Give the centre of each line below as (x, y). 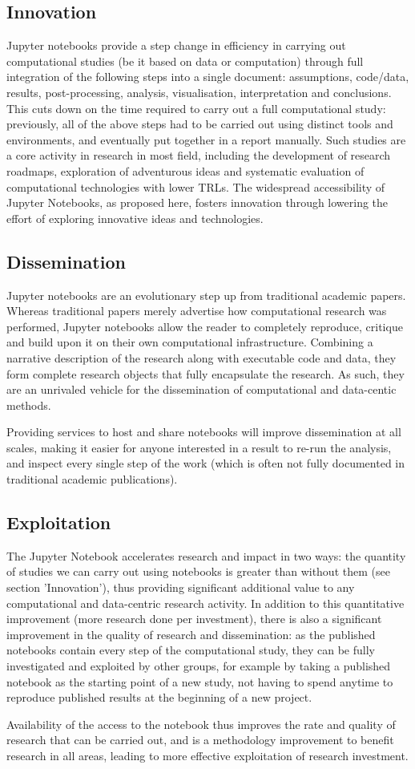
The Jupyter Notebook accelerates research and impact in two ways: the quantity (206, 555)
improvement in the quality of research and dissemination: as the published (191, 634)
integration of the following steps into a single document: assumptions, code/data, (208, 77)
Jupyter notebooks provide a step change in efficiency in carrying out (176, 45)
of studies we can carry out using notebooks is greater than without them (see (198, 571)
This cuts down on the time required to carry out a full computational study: (196, 108)
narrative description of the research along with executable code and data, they (201, 357)
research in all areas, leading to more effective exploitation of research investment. (207, 755)
